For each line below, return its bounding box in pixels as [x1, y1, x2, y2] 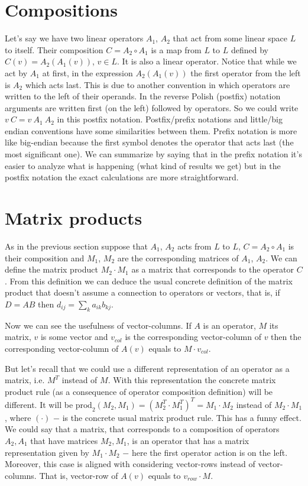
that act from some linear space [173, 32, 287, 44]
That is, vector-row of [39, 469, 118, 481]
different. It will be [5, 398, 73, 410]
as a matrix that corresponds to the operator [131, 263, 294, 276]
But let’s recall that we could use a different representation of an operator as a [5, 362, 290, 374]
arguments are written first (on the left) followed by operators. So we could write [5, 101, 299, 114]
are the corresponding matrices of [117, 251, 239, 264]
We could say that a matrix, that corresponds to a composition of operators [5, 423, 280, 435]
